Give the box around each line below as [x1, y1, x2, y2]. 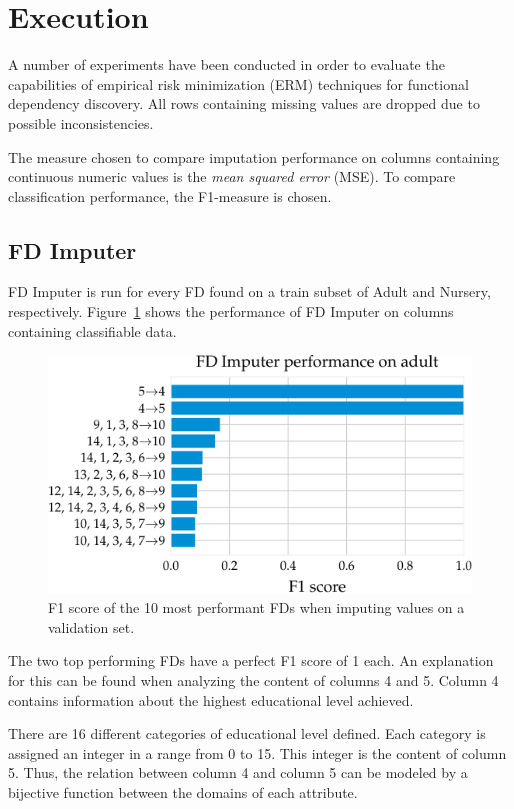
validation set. [48, 616, 135, 637]
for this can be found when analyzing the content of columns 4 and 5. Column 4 [8, 670, 499, 691]
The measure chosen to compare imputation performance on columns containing [8, 146, 500, 167]
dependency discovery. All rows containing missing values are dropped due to [8, 93, 480, 114]
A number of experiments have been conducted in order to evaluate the [8, 54, 445, 75]
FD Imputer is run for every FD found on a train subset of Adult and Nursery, [8, 281, 491, 302]
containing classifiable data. [8, 320, 177, 341]
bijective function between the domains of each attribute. [8, 782, 358, 802]
